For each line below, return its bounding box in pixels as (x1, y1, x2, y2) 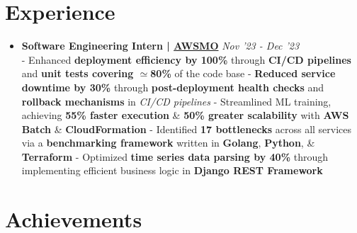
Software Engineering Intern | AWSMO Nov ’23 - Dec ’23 (21, 38, 300, 53)
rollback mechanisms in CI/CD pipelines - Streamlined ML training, (21, 93, 331, 108)
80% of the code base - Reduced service (150, 66, 336, 81)
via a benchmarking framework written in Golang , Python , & (21, 135, 315, 150)
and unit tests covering (21, 66, 134, 81)
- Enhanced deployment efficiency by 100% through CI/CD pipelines (21, 52, 351, 67)
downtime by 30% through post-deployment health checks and (21, 79, 324, 94)
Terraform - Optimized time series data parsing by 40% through (21, 149, 329, 164)
